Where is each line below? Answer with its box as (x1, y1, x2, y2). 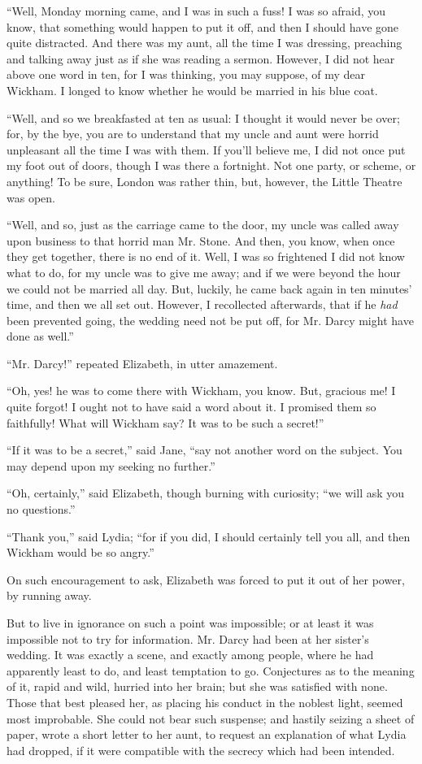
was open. (7, 189, 55, 206)
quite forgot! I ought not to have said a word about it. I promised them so (7, 398, 376, 415)
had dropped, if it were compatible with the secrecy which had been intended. (7, 741, 395, 758)
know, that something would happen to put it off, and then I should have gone (7, 18, 399, 35)
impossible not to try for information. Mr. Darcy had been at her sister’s (7, 630, 369, 647)
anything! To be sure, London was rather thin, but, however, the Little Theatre (7, 172, 402, 189)
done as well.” (7, 328, 74, 345)
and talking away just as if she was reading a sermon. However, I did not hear (7, 50, 395, 67)
